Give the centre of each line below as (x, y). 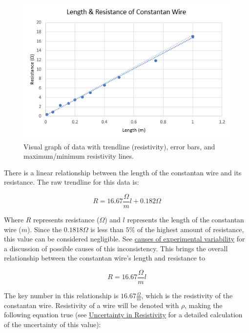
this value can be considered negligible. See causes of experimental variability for (124, 239)
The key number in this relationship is (61, 296)
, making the (204, 305)
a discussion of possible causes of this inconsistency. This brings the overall (116, 248)
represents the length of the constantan (186, 220)
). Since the (45, 229)
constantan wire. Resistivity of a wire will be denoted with (92, 305)
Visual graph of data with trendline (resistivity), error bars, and (119, 146)
